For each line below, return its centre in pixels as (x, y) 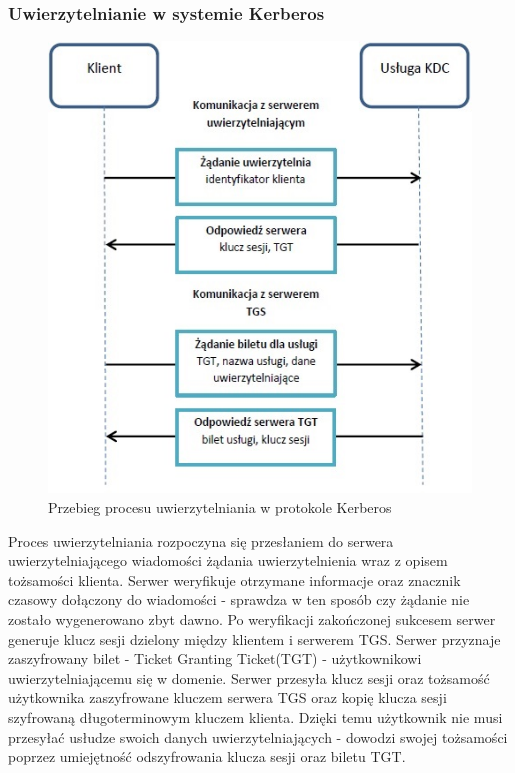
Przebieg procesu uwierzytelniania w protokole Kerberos (220, 507)
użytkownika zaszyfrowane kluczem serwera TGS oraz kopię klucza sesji (227, 697)
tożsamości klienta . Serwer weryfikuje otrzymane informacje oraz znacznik (234, 579)
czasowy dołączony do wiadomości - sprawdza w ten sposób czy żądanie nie (239, 599)
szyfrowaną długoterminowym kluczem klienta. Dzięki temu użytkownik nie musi (255, 717)
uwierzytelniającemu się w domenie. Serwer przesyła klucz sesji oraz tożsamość (249, 677)
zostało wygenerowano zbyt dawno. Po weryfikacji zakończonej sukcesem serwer (252, 619)
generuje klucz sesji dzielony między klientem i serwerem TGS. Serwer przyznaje (254, 638)
